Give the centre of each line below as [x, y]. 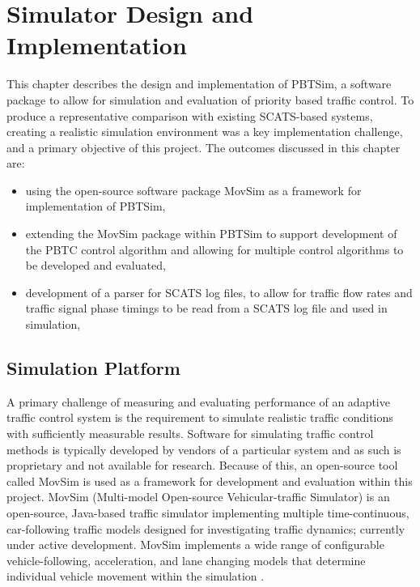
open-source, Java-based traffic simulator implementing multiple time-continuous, [208, 512]
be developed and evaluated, [95, 265]
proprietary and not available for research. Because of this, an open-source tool [202, 465]
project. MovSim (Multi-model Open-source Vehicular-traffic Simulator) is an [198, 497]
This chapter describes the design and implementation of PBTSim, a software [199, 84]
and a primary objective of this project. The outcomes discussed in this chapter [204, 147]
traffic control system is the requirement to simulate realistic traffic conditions [200, 417]
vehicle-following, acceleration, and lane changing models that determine [186, 560]
